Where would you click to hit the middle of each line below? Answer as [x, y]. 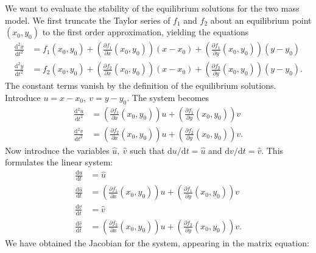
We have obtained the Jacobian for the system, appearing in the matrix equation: [157, 242]
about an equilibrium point [261, 20]
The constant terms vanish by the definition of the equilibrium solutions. [141, 85]
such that [147, 150]
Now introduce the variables [57, 150]
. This [272, 150]
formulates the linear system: [59, 162]
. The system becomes [168, 97]
